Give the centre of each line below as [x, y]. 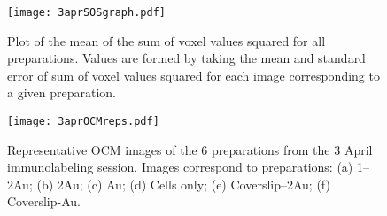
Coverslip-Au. [44, 201]
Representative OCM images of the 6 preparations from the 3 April [190, 149]
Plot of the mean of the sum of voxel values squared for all [166, 40]
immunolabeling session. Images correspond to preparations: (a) [180, 167]
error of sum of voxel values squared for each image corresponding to [193, 75]
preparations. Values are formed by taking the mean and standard [186, 58]
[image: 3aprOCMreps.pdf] [83, 122]
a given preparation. [62, 93]
